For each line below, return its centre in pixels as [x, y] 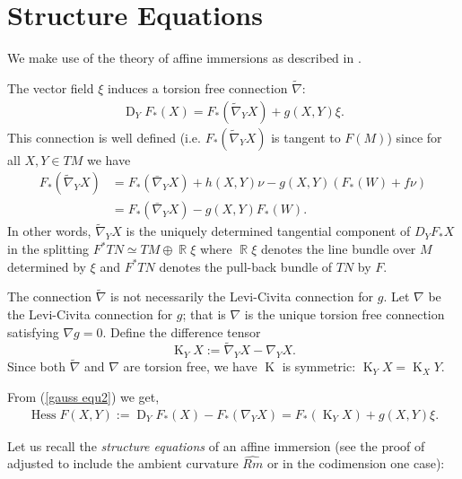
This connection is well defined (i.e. [104, 137]
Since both [36, 366]
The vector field [51, 87]
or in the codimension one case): [356, 463]
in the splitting [48, 249]
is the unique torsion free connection [344, 314]
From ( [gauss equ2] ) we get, [83, 397]
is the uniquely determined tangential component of [268, 231]
